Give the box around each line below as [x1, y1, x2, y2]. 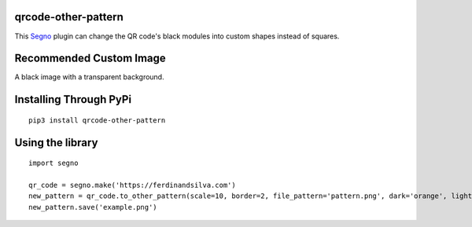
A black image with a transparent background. [14, 72, 164, 82]
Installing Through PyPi [14, 93, 132, 106]
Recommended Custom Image [14, 52, 167, 65]
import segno [28, 159, 79, 168]
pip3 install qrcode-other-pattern [28, 115, 166, 125]
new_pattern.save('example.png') [28, 203, 157, 211]
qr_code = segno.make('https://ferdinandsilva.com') [28, 181, 236, 190]
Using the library [14, 136, 98, 149]
